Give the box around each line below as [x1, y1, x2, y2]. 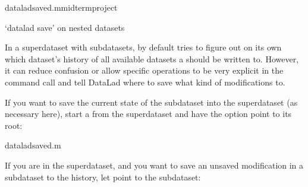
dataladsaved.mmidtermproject [5, 1, 118, 13]
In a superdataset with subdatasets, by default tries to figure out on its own [5, 41, 282, 53]
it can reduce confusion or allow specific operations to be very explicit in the [5, 64, 284, 77]
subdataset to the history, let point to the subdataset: [5, 170, 201, 183]
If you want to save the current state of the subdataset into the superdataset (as [5, 96, 298, 108]
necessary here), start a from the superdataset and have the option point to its [5, 107, 292, 120]
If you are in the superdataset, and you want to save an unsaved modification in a [5, 159, 304, 171]
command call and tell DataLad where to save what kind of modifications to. [5, 75, 285, 88]
